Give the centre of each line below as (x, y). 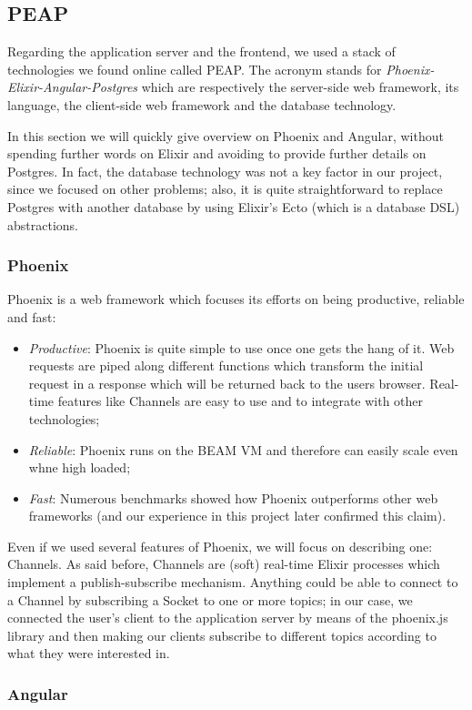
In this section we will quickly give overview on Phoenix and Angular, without (226, 135)
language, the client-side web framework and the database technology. (202, 104)
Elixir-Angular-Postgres (73, 87)
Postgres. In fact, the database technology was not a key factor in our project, (225, 171)
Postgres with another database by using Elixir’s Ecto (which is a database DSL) (234, 206)
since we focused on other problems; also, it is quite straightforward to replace (225, 189)
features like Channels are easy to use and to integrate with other (241, 401)
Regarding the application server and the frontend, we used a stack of (201, 51)
